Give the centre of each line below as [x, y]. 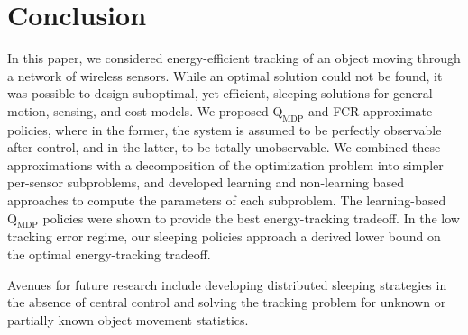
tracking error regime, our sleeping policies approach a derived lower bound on [224, 236]
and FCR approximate [370, 110]
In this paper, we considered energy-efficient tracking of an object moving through [234, 58]
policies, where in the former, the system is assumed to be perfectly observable [225, 129]
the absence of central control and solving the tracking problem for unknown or [227, 302]
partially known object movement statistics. [128, 319]
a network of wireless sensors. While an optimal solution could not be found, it [225, 75]
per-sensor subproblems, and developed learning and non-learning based [206, 182]
